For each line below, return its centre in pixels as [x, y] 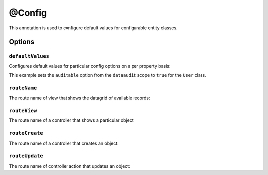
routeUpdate [26, 156]
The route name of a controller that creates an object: [64, 143]
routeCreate [26, 133]
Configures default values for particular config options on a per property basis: [90, 66]
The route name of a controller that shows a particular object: [72, 120]
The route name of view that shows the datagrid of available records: [80, 98]
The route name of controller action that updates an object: [69, 166]
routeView [23, 110]
